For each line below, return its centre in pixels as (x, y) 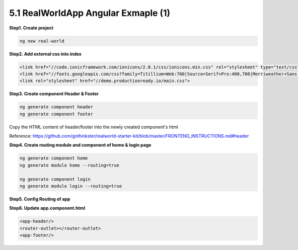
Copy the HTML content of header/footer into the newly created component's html (94, 127)
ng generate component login (55, 179)
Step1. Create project (31, 28)
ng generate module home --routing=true (69, 165)
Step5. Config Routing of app (40, 199)
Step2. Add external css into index (45, 54)
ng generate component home (54, 158)
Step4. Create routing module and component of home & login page (80, 145)
